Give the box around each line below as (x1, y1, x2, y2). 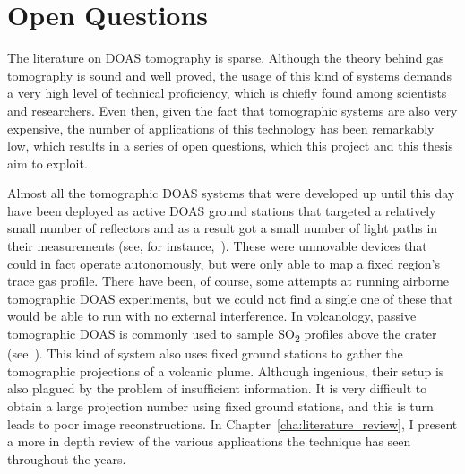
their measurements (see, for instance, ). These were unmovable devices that (7, 237, 427, 255)
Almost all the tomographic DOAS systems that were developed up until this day (7, 184, 455, 203)
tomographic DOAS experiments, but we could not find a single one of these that (7, 289, 453, 307)
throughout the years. (7, 449, 126, 468)
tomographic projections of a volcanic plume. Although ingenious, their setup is (7, 361, 444, 380)
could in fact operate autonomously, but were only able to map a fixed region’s (7, 254, 440, 272)
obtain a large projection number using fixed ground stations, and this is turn (7, 396, 434, 415)
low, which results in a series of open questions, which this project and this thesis (7, 136, 453, 155)
